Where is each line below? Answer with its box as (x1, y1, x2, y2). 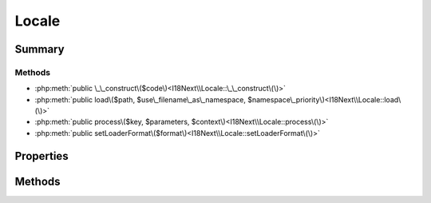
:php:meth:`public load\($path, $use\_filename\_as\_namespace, (34, 94, 247, 104)
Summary (14, 42, 65, 56)
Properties (14, 149, 69, 163)
